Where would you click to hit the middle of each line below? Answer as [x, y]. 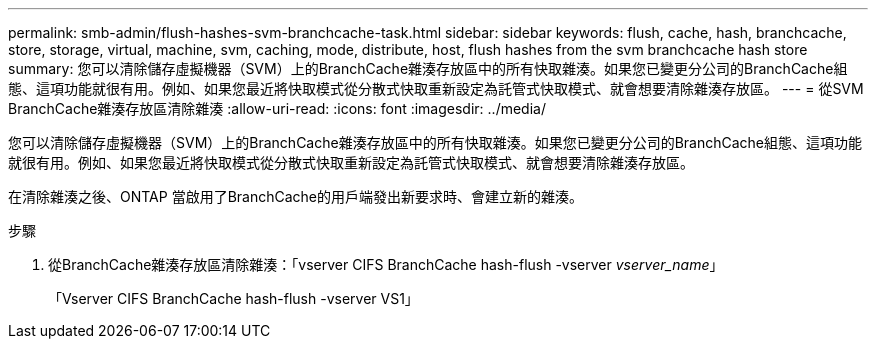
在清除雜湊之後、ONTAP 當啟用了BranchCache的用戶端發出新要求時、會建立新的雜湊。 [296, 196]
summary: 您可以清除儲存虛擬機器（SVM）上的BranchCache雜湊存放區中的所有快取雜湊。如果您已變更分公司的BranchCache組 [428, 68]
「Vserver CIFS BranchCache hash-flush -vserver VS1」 [233, 298]
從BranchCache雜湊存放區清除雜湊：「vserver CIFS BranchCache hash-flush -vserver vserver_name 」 [386, 264]
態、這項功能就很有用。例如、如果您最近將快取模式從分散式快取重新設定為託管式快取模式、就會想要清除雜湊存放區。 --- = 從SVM [436, 88]
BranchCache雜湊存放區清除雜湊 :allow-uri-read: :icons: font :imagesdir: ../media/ [277, 108]
